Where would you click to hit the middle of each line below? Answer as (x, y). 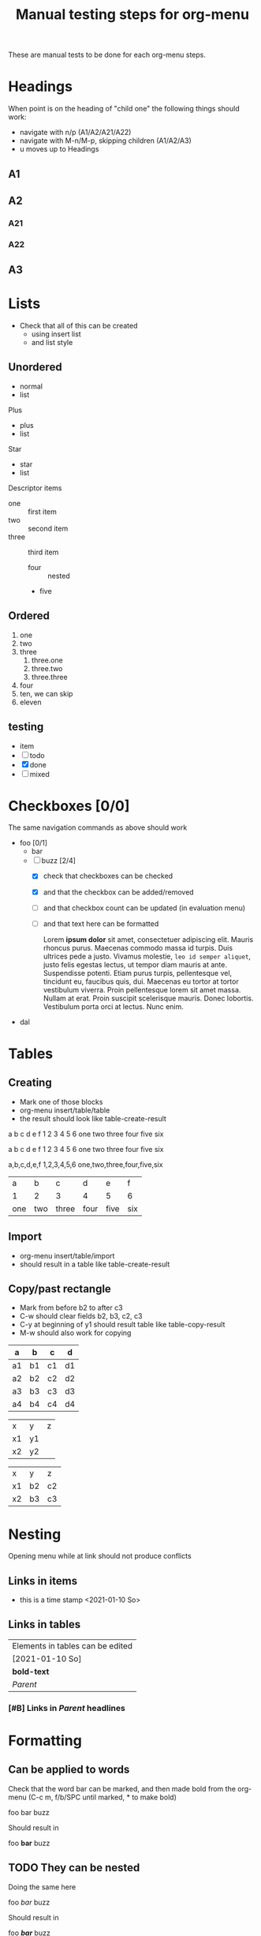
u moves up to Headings (59, 149)
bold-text (31, 1671)
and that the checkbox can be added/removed (119, 892)
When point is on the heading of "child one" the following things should (124, 109)
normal (31, 386)
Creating (30, 1083)
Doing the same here (42, 1887)
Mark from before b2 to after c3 (71, 1308)
